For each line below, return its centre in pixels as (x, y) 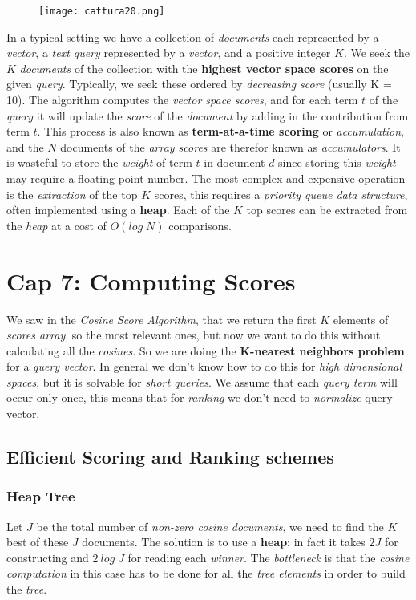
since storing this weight (337, 162)
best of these (38, 542)
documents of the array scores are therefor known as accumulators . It (230, 146)
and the (25, 146)
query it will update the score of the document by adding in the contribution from (208, 115)
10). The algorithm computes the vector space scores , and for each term (182, 100)
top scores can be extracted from (327, 210)
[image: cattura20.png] (102, 11)
